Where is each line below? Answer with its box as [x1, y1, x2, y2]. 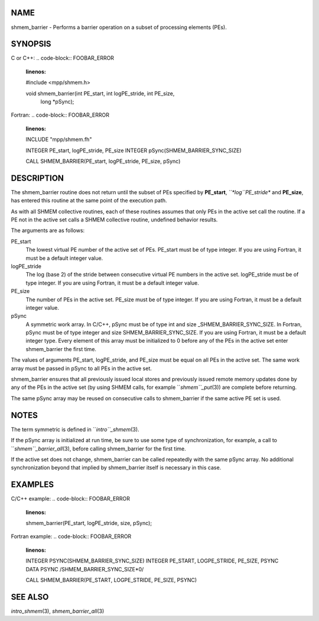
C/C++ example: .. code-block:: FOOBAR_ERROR [11, 495, 130, 503]
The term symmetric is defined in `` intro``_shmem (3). [11, 426, 139, 433]
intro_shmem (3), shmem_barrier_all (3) [11, 607, 105, 614]
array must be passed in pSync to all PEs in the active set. [11, 365, 152, 372]
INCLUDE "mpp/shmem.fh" [25, 136, 92, 143]
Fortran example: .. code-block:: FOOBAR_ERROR [11, 533, 132, 540]
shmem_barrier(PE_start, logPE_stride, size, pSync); [25, 519, 152, 526]
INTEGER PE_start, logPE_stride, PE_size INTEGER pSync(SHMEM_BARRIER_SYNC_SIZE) [25, 147, 242, 154]
